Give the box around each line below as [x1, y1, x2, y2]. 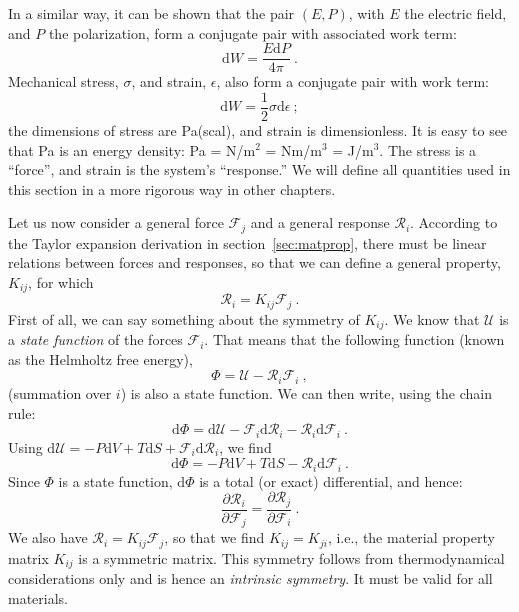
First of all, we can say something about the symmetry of [8, 308, 360, 329]
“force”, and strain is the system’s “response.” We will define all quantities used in [8, 159, 511, 180]
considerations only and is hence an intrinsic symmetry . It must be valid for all [8, 568, 493, 589]
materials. [8, 587, 69, 608]
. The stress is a [379, 139, 477, 160]
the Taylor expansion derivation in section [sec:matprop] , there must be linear [8, 232, 487, 253]
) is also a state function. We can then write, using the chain [120, 382, 493, 403]
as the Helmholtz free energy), [8, 348, 193, 369]
